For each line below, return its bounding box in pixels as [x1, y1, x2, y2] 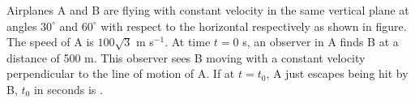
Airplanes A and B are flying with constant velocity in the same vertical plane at [6, 2, 409, 18]
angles [6, 17, 37, 34]
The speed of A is [6, 33, 94, 50]
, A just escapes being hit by [266, 65, 409, 82]
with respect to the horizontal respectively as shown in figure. [101, 17, 407, 34]
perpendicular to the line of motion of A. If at [6, 65, 235, 82]
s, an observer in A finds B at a [242, 33, 399, 50]
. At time [165, 33, 211, 50]
